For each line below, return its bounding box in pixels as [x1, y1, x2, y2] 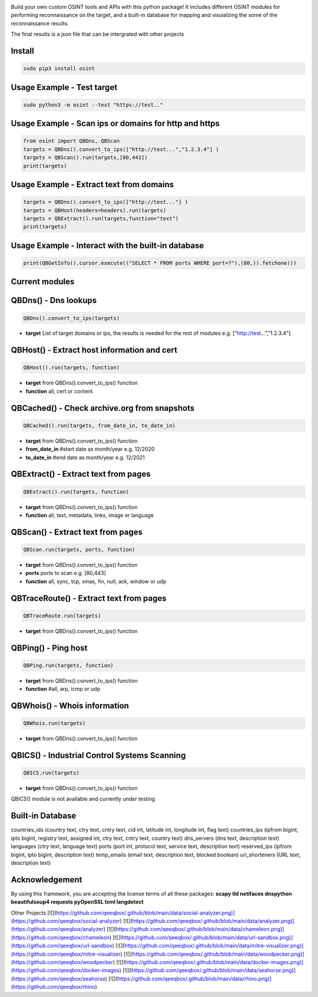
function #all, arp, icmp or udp [25, 686, 100, 693]
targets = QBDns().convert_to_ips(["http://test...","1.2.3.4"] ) [23, 146, 219, 152]
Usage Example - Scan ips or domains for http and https [11, 118, 220, 129]
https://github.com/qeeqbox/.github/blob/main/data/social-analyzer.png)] [56, 909, 235, 916]
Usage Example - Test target [11, 82, 118, 92]
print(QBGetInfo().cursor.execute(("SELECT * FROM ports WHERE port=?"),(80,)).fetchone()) [23, 260, 297, 266]
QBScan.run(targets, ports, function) [23, 546, 135, 553]
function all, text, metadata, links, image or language [25, 512, 154, 519]
